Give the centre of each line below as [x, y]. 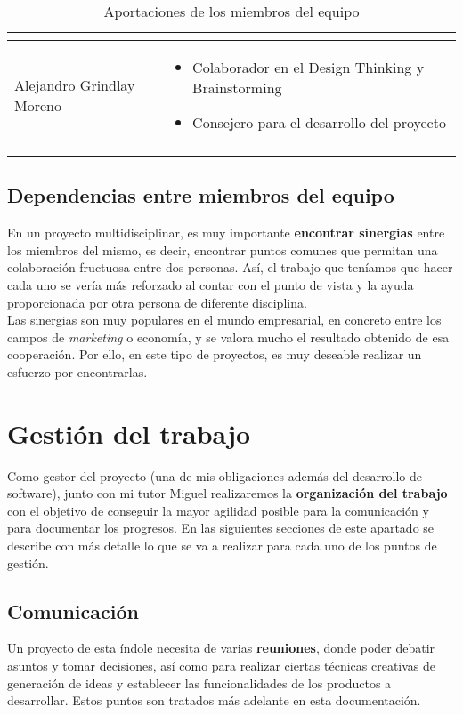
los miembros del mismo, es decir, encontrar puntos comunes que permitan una [223, 249]
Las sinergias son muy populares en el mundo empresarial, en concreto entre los [224, 320]
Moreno [38, 105]
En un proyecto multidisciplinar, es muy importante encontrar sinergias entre [226, 233]
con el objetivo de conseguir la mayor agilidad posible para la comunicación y [218, 510]
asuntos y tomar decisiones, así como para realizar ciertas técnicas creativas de [222, 666]
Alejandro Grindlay [75, 84]
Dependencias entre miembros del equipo [201, 195]
